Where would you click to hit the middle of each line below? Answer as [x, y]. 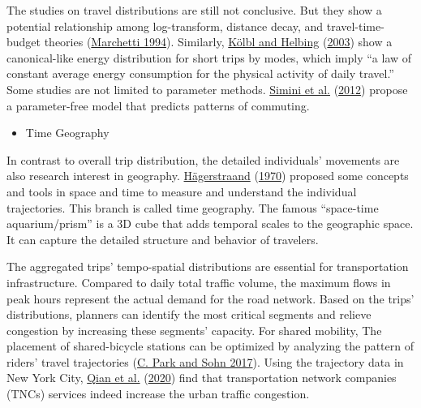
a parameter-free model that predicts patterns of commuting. [158, 105]
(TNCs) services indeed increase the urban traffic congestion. [158, 394]
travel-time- [355, 26]
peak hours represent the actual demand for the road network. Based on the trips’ [210, 298]
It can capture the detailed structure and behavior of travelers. [163, 239]
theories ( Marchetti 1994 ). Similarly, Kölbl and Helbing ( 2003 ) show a [218, 42]
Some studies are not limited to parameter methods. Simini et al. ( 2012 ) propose [207, 89]
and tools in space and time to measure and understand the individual [182, 191]
